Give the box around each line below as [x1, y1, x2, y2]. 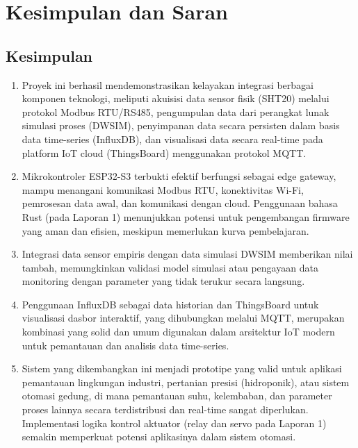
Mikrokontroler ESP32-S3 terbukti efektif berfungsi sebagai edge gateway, [22, 169, 336, 183]
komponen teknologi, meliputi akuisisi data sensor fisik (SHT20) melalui [22, 91, 329, 106]
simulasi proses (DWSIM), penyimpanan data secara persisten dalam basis [22, 118, 340, 133]
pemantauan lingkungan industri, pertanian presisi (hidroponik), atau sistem [22, 374, 350, 389]
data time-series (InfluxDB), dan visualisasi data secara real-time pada [22, 131, 323, 146]
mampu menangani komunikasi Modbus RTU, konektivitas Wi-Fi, [22, 182, 304, 197]
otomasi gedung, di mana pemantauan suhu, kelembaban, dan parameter [22, 388, 332, 403]
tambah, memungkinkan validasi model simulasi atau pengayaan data [22, 260, 318, 274]
